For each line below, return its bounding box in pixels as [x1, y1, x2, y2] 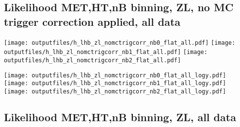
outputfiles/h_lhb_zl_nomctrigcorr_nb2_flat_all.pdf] [4, 56, 181, 64]
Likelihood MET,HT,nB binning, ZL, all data [4, 109, 236, 124]
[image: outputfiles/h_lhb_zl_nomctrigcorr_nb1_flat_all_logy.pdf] [4, 80, 226, 87]
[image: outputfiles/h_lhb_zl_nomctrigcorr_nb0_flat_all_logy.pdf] [4, 72, 226, 79]
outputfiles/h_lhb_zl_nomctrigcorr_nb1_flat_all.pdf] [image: [4, 49, 208, 56]
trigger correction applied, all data [4, 14, 181, 29]
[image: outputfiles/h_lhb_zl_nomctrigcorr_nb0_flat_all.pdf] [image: [4, 39, 236, 46]
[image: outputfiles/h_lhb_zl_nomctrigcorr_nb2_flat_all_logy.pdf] [4, 88, 226, 95]
